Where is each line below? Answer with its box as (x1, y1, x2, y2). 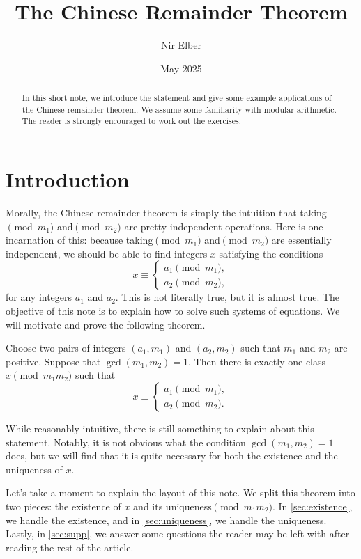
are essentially (271, 233, 332, 247)
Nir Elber (161, 38, 201, 52)
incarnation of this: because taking (6, 233, 153, 247)
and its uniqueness (133, 498, 212, 513)
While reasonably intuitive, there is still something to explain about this (6, 420, 314, 435)
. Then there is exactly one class (188, 354, 326, 368)
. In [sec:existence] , (272, 498, 353, 513)
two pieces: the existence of (6, 498, 121, 513)
